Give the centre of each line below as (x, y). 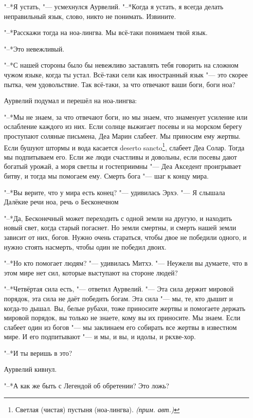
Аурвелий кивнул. (30, 369)
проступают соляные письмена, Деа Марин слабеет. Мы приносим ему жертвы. (122, 136)
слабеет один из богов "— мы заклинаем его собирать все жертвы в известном (120, 327)
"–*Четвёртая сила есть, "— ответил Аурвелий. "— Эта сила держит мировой (119, 289)
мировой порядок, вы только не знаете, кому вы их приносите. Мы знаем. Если (122, 318)
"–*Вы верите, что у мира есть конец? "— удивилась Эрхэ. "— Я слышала (115, 192)
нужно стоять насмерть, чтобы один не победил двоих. (85, 246)
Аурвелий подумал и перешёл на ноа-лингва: (71, 100)
